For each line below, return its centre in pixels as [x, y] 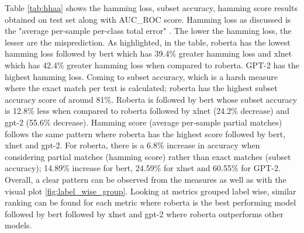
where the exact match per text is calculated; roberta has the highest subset [141, 88]
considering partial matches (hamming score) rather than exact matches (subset [148, 156]
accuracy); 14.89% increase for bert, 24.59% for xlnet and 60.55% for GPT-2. [143, 168]
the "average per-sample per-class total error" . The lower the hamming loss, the [148, 31]
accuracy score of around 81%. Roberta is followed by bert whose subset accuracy [151, 99]
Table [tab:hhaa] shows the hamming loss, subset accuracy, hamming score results [151, 8]
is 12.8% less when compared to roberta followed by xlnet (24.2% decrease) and [147, 111]
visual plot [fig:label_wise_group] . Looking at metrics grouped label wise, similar [151, 191]
